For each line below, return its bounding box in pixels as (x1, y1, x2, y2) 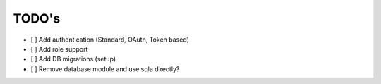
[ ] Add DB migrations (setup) (30, 55, 116, 64)
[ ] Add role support (30, 44, 88, 53)
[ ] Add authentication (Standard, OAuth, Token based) (30, 35, 190, 44)
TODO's (13, 11, 61, 26)
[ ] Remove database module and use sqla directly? (30, 64, 180, 73)
